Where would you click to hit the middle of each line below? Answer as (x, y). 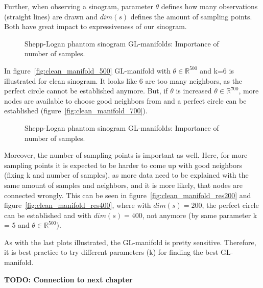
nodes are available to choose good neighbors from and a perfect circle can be (125, 100)
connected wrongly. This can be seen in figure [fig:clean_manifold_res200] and (128, 195)
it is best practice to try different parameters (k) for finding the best (111, 252)
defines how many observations (209, 6)
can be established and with (48, 215)
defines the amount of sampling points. (191, 16)
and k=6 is (217, 70)
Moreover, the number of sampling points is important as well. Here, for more (126, 155)
